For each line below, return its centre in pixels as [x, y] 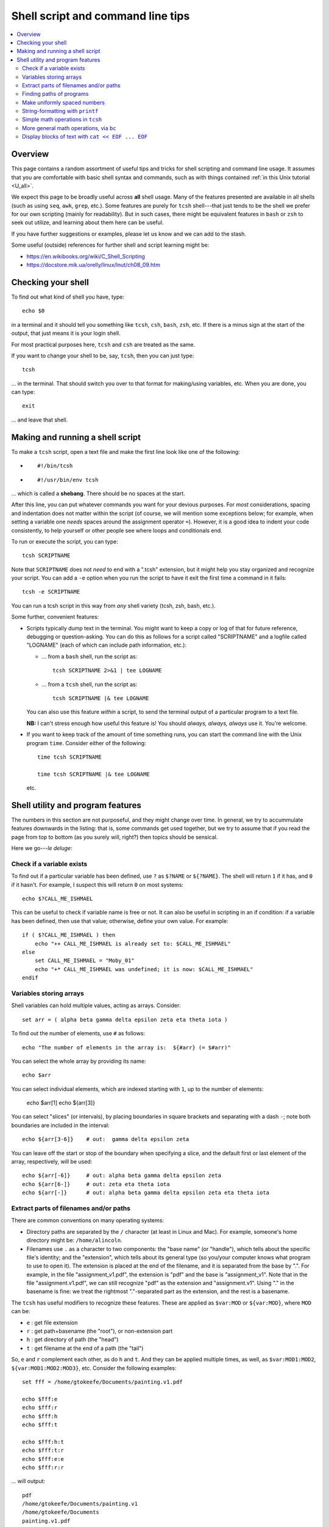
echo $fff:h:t [43, 1442]
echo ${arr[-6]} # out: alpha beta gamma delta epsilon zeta [122, 1175]
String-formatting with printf [60, 111]
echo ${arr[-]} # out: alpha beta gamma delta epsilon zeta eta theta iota [146, 1193]
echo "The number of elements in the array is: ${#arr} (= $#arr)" [126, 1047]
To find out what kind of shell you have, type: [68, 297]
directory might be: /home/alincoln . [75, 1241]
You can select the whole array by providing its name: [79, 1061]
